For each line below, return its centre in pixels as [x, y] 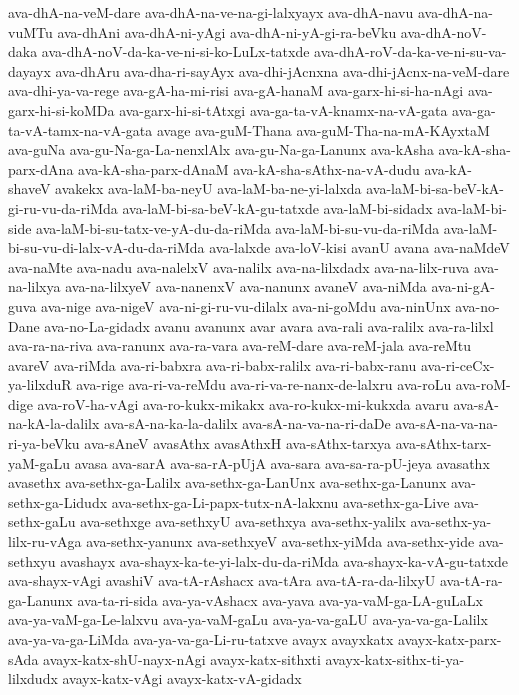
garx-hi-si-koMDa [61, 109]
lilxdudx [33, 678]
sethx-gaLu [42, 521]
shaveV [29, 188]
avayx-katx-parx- [450, 639]
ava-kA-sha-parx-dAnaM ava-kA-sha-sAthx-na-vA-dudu [249, 168]
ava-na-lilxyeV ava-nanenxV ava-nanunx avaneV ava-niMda [246, 286]
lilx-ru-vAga [45, 541]
